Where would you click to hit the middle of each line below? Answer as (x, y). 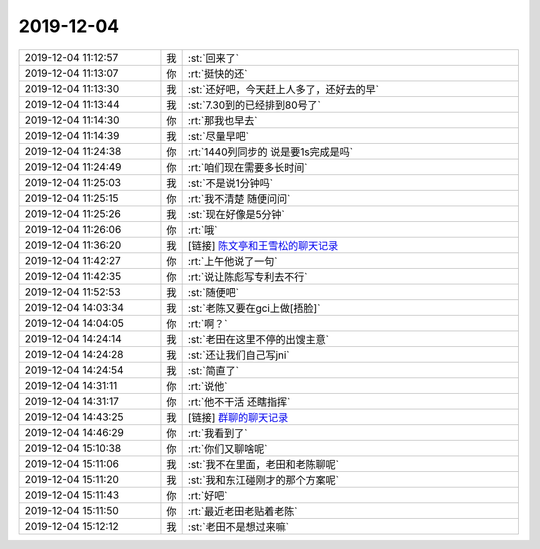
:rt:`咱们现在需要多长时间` (247, 167)
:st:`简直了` (213, 370)
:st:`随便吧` (213, 292)
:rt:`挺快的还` (217, 73)
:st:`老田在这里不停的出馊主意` (258, 339)
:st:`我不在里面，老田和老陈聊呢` (263, 464)
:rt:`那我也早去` (222, 120)
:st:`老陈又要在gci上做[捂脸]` (254, 308)
